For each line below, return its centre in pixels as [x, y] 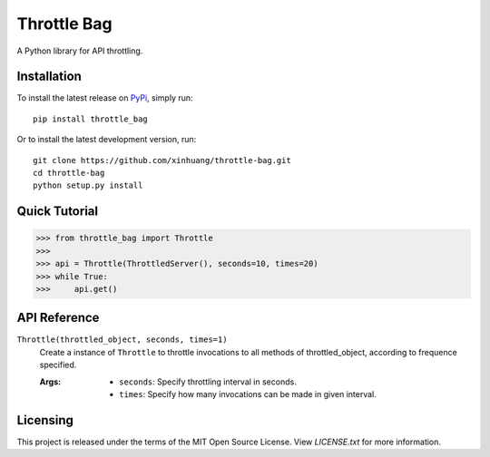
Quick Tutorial [58, 212]
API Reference [58, 318]
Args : [50, 382]
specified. [58, 365]
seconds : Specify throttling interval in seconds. [208, 382]
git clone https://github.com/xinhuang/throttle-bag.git [162, 160]
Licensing [45, 420]
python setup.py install [88, 185]
